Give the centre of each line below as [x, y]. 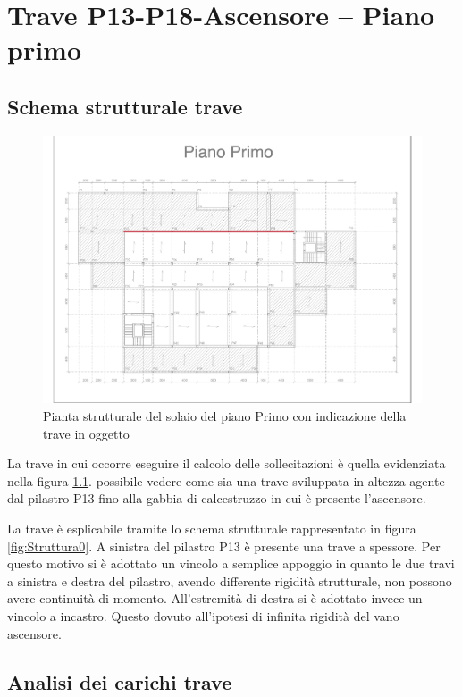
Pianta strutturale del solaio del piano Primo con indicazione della [225, 416]
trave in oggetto [86, 433]
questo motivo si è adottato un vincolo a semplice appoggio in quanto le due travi [231, 563]
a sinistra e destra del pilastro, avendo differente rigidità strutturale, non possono [230, 580]
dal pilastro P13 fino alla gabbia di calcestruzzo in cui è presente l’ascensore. [217, 498]
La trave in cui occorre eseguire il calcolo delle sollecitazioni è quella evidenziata [227, 463]
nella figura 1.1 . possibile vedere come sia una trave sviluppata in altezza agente [226, 480]
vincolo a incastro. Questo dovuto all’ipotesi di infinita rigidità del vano [203, 615]
